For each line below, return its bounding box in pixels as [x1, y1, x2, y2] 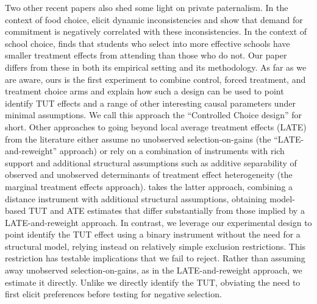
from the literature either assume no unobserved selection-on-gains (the [5, 132, 271, 145]
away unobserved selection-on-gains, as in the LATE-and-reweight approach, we [5, 264, 302, 277]
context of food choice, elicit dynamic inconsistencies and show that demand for [5, 13, 303, 26]
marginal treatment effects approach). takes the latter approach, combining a [5, 180, 293, 193]
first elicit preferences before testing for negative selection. [5, 288, 222, 300]
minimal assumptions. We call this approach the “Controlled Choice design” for [5, 108, 302, 121]
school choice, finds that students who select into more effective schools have [5, 37, 290, 49]
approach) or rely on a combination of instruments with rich [59, 144, 285, 157]
